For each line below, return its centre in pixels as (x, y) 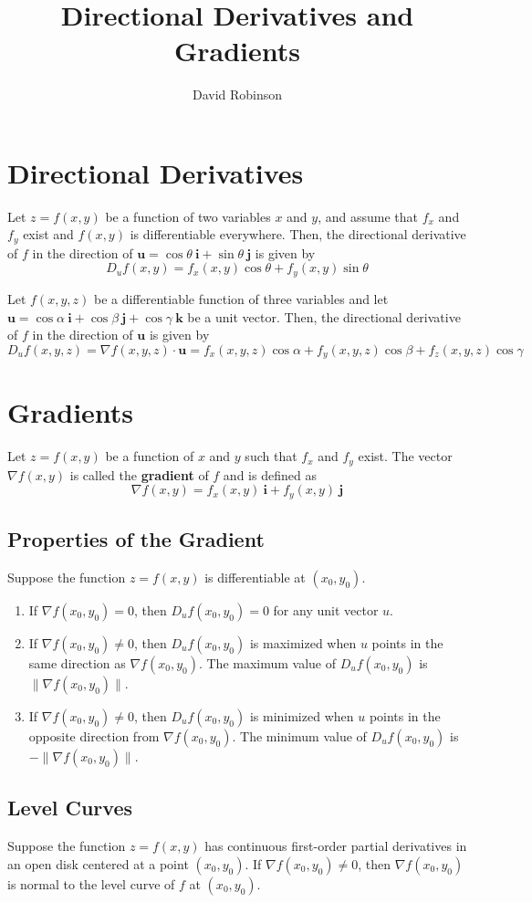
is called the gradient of (139, 474)
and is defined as (270, 474)
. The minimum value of (299, 736)
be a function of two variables (188, 216)
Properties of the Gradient (136, 539)
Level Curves (70, 808)
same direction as (77, 663)
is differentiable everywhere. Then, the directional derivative (298, 234)
